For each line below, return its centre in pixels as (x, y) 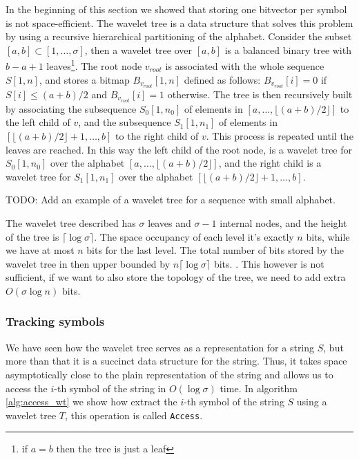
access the (27, 388)
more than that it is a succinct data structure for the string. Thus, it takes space (176, 361)
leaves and (169, 222)
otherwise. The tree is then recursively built (260, 94)
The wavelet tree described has (71, 222)
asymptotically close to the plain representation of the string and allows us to (169, 374)
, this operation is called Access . (134, 415)
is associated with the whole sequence (245, 66)
